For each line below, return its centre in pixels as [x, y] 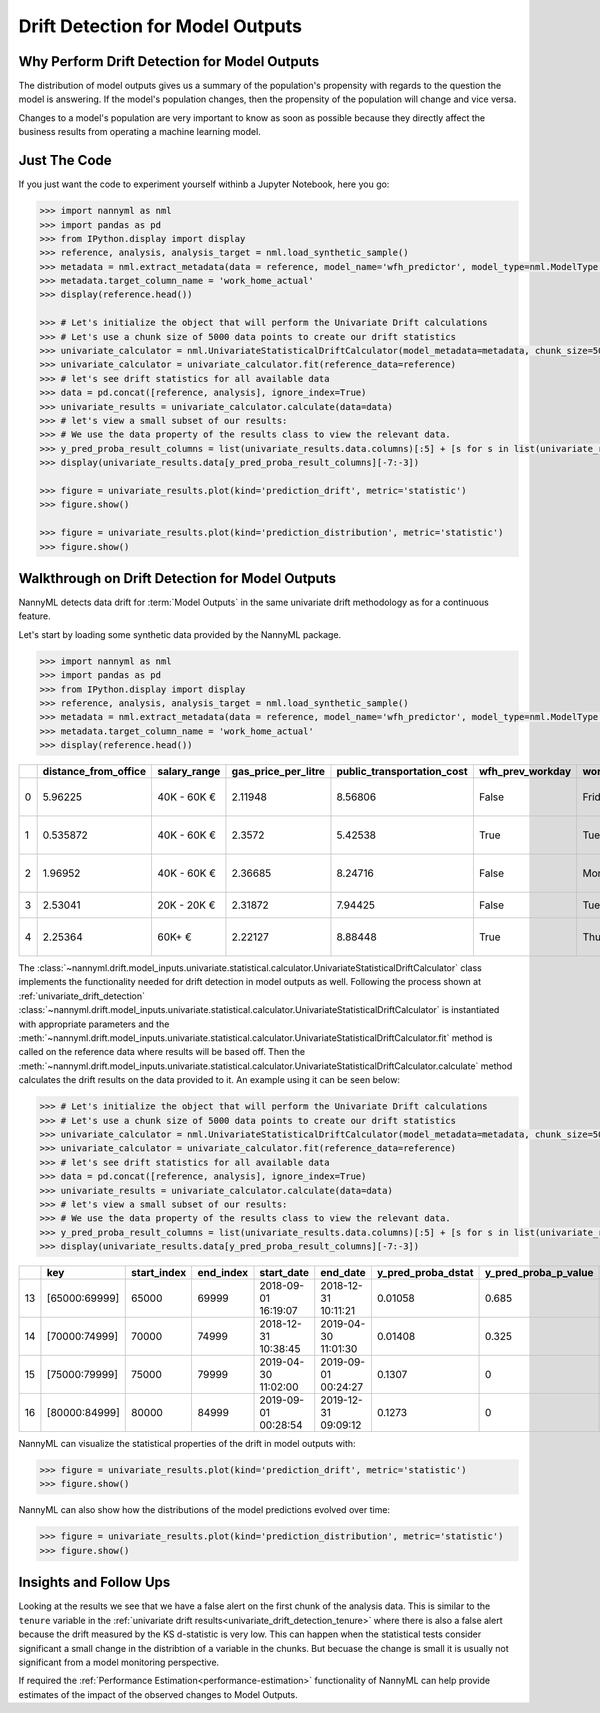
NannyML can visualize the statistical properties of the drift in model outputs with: [187, 1444]
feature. [35, 616]
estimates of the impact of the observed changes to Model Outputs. [158, 1694]
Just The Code [65, 160]
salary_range [188, 772]
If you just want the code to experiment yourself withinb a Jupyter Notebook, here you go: [204, 184]
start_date [284, 1273]
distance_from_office [94, 772]
